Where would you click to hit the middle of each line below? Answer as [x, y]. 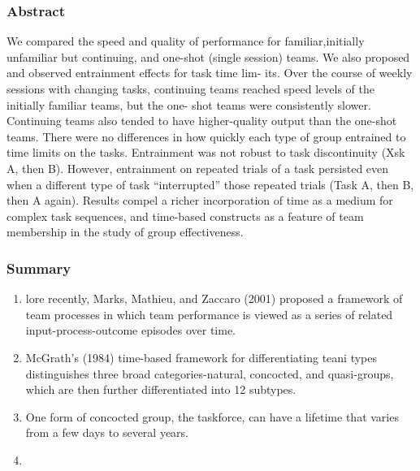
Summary [39, 268]
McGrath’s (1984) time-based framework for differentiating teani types [201, 357]
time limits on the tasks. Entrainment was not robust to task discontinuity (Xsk [206, 152]
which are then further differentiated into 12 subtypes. [161, 389]
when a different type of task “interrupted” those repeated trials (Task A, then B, [210, 184]
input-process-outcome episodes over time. [130, 330]
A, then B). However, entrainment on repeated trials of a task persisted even [198, 168]
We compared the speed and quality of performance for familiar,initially [186, 41]
